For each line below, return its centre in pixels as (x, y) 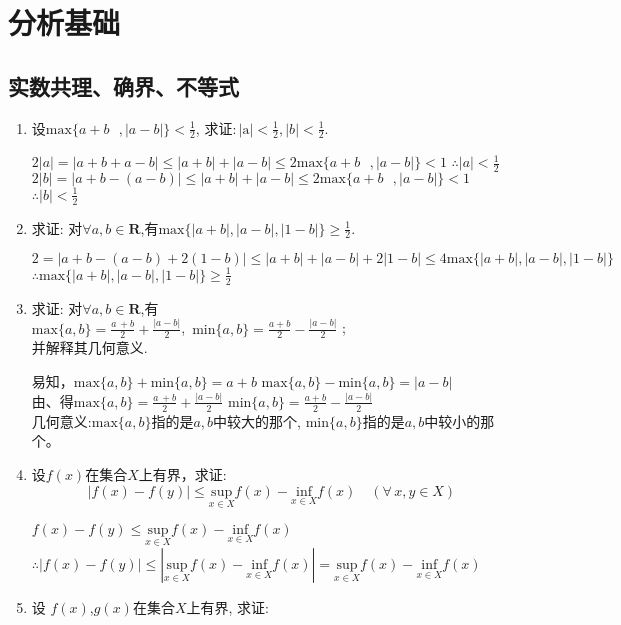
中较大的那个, (257, 420)
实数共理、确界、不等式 (123, 85)
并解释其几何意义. (89, 347)
